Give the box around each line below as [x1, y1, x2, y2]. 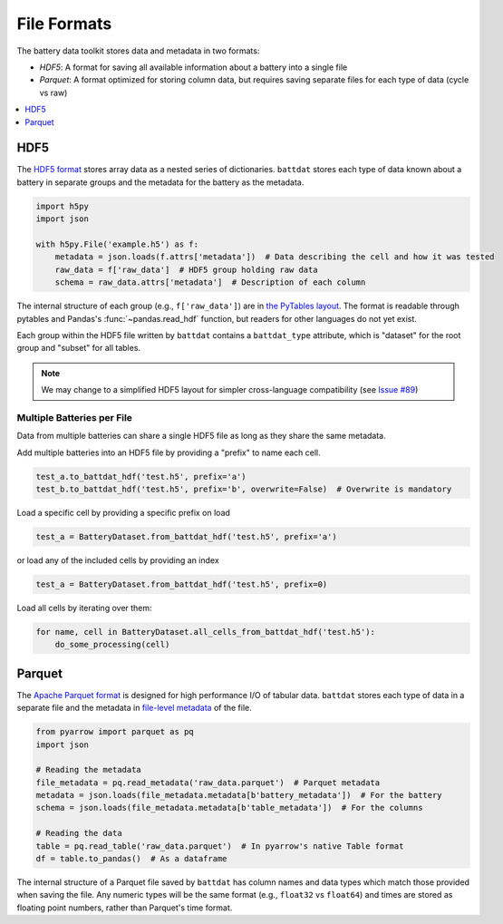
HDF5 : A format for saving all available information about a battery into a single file [39, 62, 348, 73]
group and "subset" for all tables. [16, 343, 140, 354]
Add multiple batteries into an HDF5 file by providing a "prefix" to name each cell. [16, 447, 321, 458]
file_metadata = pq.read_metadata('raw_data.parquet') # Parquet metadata [35, 777, 381, 788]
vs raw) [39, 87, 68, 98]
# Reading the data [35, 828, 122, 839]
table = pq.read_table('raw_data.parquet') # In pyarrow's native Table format [35, 841, 404, 851]
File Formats [16, 14, 112, 34]
